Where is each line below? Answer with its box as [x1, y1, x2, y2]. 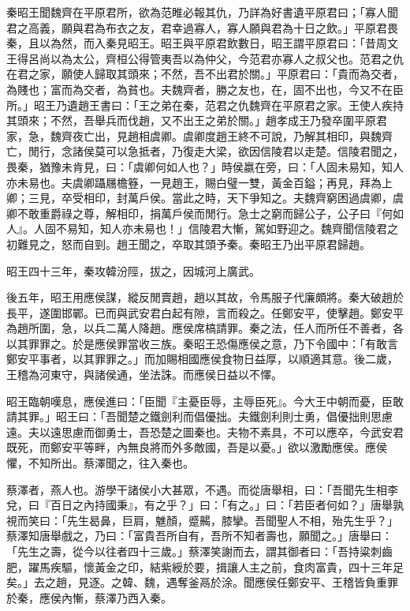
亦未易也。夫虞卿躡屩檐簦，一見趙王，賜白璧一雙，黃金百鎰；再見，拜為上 [6, 174, 393, 190]
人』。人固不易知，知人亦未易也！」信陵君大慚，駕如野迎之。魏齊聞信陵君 [6, 220, 387, 237]
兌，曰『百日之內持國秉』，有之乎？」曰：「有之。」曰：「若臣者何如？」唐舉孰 [6, 497, 404, 513]
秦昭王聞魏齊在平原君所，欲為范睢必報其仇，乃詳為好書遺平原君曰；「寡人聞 [6, 4, 398, 20]
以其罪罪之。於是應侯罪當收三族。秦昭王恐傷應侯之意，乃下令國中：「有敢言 [6, 335, 398, 351]
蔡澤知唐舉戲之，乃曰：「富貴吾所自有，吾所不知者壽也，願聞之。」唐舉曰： [6, 527, 393, 544]
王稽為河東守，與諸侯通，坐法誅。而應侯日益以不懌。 [6, 366, 282, 383]
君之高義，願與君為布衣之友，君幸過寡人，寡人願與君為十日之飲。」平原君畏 [6, 19, 398, 36]
